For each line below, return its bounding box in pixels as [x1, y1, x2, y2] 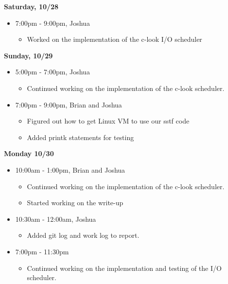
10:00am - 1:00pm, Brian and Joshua [15, 164, 125, 175]
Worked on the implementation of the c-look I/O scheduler [27, 34, 202, 44]
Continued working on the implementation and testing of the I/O [27, 263, 222, 273]
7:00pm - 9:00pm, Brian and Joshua [15, 99, 122, 109]
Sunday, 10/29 [4, 50, 53, 60]
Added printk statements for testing [27, 132, 134, 142]
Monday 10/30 [4, 148, 54, 159]
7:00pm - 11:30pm [15, 246, 69, 256]
